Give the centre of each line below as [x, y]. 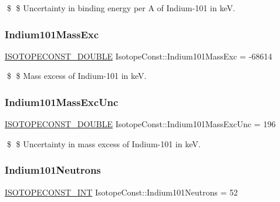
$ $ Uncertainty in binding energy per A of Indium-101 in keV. [121, 8]
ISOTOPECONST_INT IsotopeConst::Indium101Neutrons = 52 [121, 192]
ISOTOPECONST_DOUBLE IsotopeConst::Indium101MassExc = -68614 [139, 56]
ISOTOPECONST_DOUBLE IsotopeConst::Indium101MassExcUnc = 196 [140, 124]
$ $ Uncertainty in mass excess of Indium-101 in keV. [104, 143]
